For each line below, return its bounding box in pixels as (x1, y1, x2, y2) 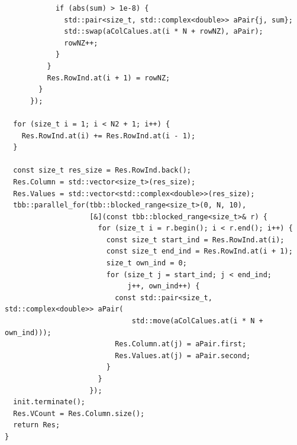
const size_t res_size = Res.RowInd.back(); (13, 166, 191, 175)
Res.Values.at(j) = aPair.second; (115, 351, 251, 360)
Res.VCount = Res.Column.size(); (13, 409, 145, 418)
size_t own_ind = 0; (106, 259, 187, 268)
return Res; (13, 421, 60, 430)
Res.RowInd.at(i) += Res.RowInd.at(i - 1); (21, 131, 196, 140)
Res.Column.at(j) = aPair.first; (115, 340, 247, 349)
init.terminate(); (13, 398, 86, 407)
